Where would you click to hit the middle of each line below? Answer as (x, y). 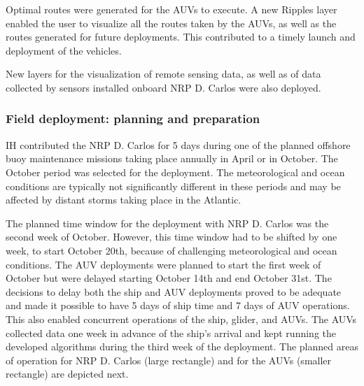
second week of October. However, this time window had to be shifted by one (171, 237)
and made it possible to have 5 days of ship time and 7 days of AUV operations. (178, 305)
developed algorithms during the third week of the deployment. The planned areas (182, 346)
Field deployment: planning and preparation (133, 119)
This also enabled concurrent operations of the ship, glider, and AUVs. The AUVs (181, 319)
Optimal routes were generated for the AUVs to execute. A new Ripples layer (171, 9)
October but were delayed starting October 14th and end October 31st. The (169, 278)
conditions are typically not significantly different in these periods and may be (173, 186)
